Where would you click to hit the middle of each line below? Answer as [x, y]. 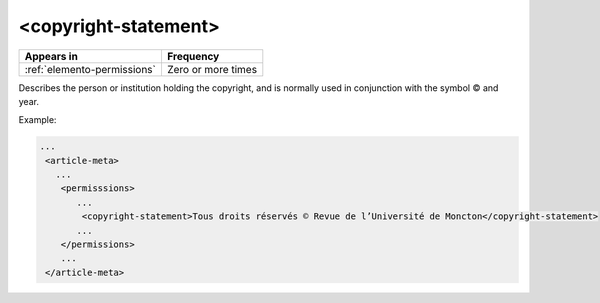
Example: [37, 120]
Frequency [193, 56]
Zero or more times [212, 69]
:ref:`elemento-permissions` [90, 69]
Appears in [51, 56]
